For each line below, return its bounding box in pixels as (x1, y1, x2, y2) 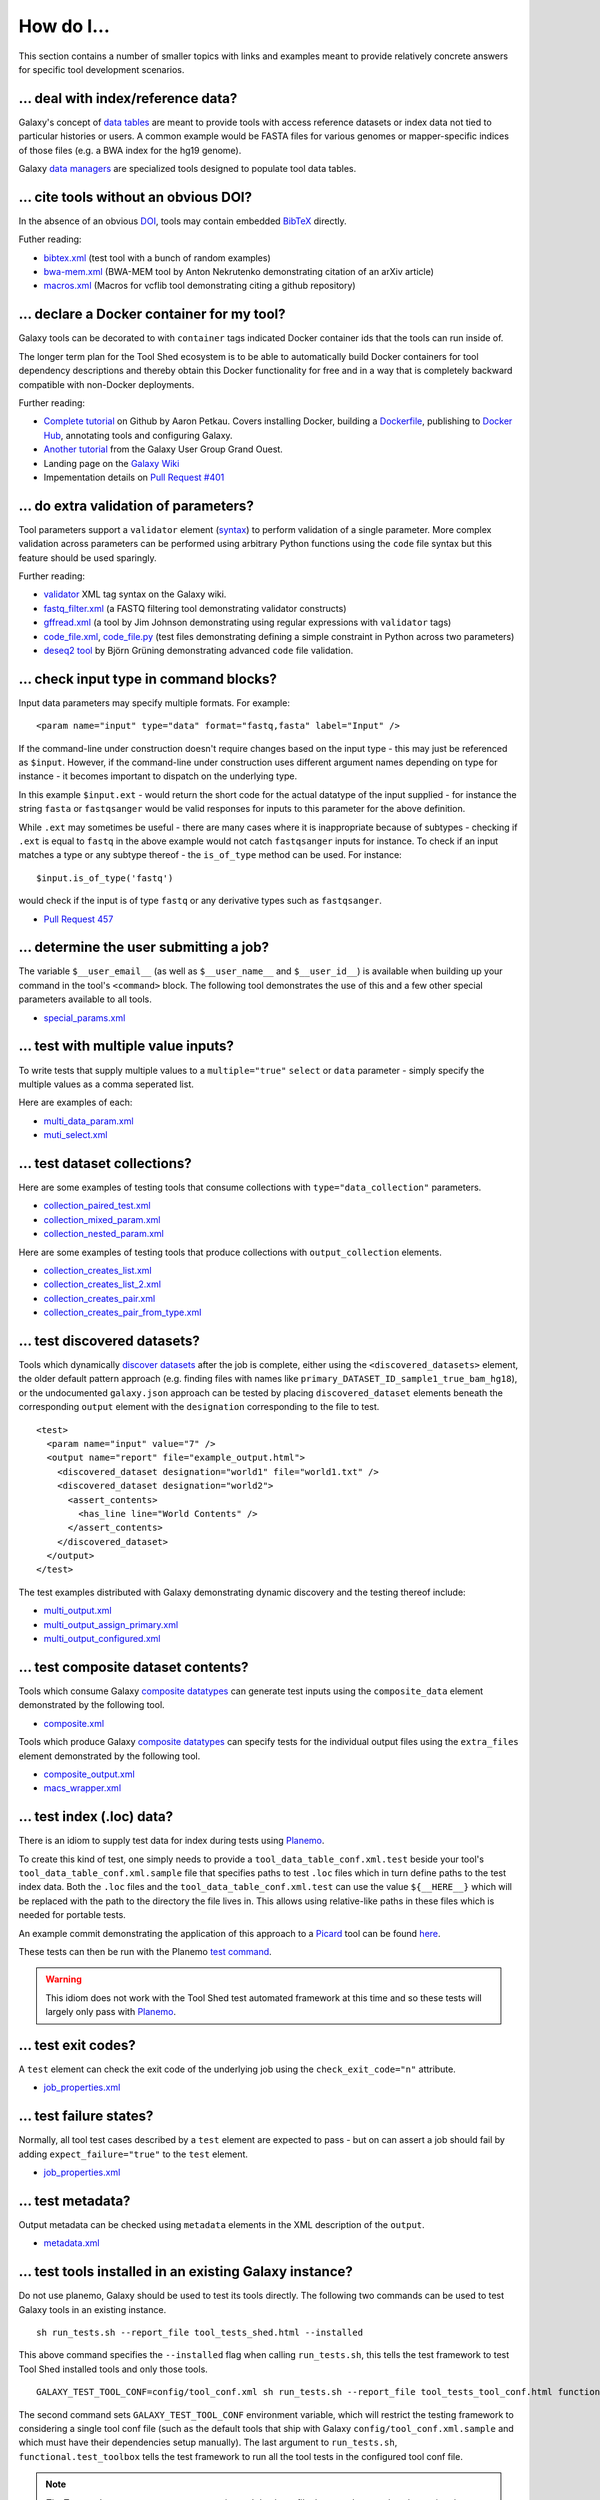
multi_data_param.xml (43, 1115, 134, 1127)
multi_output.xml (43, 1605, 112, 1617)
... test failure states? (18, 2108, 154, 2125)
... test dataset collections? (18, 1155, 192, 1172)
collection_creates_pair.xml (43, 1292, 156, 1304)
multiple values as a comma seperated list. (18, 1078, 195, 1090)
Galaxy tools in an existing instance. (18, 2303, 167, 2315)
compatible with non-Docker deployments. (18, 378, 195, 390)
